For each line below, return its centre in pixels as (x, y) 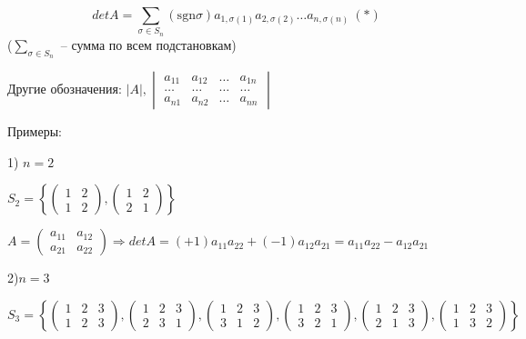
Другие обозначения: (65, 88)
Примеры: (35, 130)
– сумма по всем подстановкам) (148, 44)
